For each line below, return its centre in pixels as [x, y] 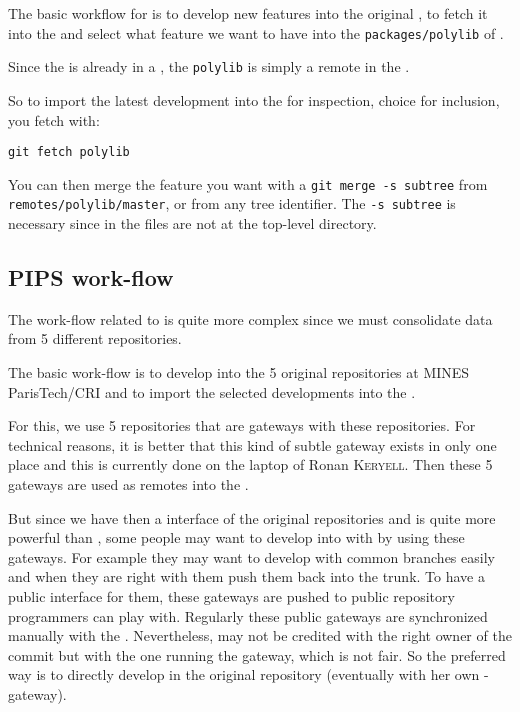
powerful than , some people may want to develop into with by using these [236, 537]
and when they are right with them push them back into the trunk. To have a [246, 576]
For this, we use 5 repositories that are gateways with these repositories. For [242, 425]
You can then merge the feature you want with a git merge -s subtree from [248, 183]
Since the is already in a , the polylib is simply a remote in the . [209, 66]
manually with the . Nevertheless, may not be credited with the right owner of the [260, 635]
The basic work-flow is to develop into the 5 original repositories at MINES [239, 372]
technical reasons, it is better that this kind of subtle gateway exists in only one [252, 444]
